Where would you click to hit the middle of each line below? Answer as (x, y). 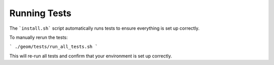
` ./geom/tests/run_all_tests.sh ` (54, 47)
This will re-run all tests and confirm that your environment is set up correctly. (91, 56)
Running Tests (40, 13)
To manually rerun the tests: (39, 37)
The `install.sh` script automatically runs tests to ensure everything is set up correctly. (105, 28)
